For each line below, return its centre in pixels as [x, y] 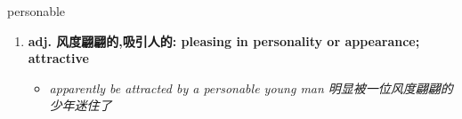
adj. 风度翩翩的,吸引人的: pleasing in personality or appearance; [224, 40]
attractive [58, 58]
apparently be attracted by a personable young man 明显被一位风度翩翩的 [251, 87]
